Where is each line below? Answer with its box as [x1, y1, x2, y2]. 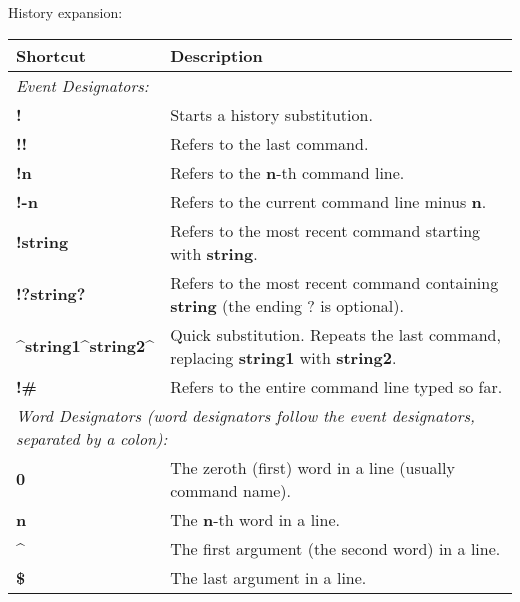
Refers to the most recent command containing [170, 270, 499, 294]
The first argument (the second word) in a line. [170, 536, 501, 560]
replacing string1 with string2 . [170, 345, 397, 369]
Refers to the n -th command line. [170, 160, 405, 184]
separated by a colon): [16, 426, 168, 450]
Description [170, 43, 263, 67]
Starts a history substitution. [170, 102, 373, 126]
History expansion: [8, 2, 123, 22]
